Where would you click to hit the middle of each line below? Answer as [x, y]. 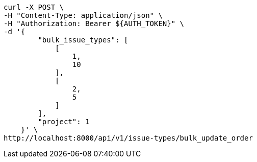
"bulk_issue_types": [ [83, 40]
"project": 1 [64, 122]
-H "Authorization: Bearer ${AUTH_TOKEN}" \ [94, 24]
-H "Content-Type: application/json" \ [83, 15]
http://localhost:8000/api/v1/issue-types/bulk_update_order [128, 138]
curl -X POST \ [34, 7]
